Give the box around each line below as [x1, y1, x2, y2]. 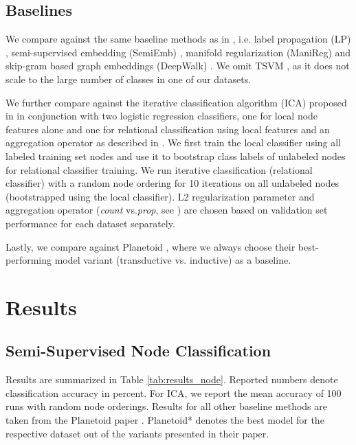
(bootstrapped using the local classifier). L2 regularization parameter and [5, 189, 315, 203]
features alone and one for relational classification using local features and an [5, 122, 330, 136]
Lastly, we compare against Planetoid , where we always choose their [5, 239, 296, 253]
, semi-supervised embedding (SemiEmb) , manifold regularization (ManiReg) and [5, 45, 351, 59]
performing [5, 253, 52, 267]
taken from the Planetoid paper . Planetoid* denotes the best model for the [5, 413, 324, 427]
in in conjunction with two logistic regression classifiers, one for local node [5, 109, 318, 123]
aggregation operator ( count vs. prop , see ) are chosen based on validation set [5, 203, 328, 217]
